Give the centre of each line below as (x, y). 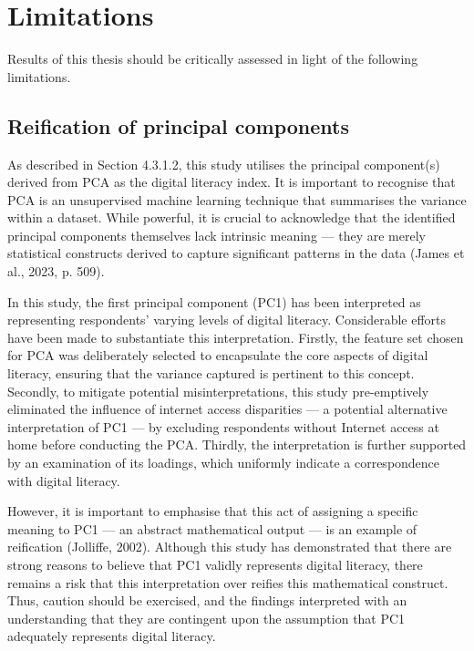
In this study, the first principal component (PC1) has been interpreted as (214, 301)
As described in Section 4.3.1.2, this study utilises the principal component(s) (224, 164)
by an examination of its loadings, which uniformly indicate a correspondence (224, 463)
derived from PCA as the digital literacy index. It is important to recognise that (232, 182)
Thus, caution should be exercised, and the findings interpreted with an (207, 600)
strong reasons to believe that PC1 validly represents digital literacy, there (215, 564)
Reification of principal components (178, 125)
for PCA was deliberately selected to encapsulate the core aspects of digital (218, 355)
